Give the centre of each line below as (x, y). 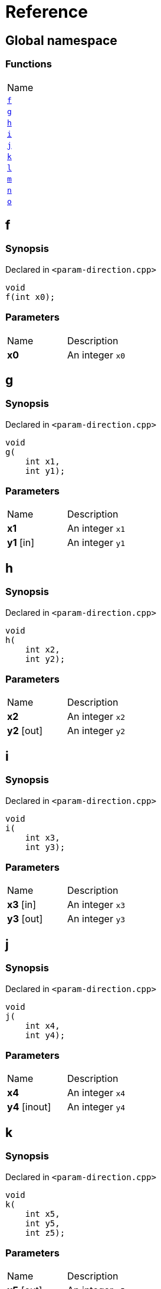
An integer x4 (96, 1093)
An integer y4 (96, 1107)
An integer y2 (96, 731)
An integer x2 (96, 717)
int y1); (45, 471)
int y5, (42, 1223)
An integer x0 (96, 355)
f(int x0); (30, 297)
